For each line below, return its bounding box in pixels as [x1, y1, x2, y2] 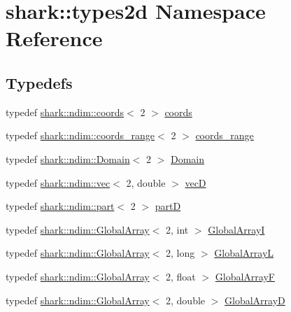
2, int [166, 222, 189, 236]
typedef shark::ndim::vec [6, 175, 111, 190]
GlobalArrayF [215, 269, 275, 283]
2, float [166, 269, 196, 283]
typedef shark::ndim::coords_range [6, 128, 155, 143]
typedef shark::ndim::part [6, 199, 115, 213]
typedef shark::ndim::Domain [6, 151, 130, 166]
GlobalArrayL [214, 246, 274, 260]
